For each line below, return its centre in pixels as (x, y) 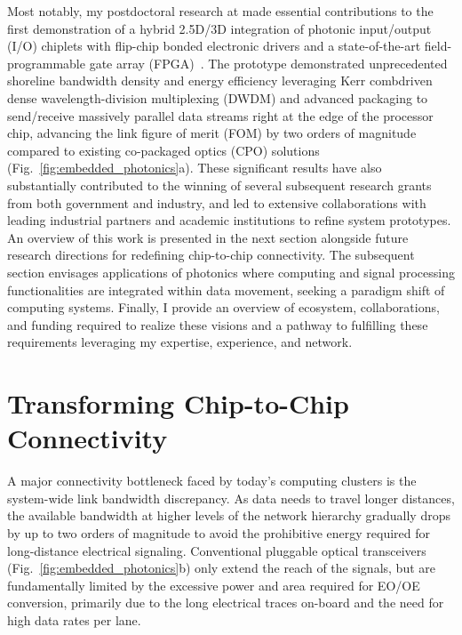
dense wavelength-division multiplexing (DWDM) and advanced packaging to (218, 97)
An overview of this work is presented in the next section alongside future (208, 237)
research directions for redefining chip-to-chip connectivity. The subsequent (211, 255)
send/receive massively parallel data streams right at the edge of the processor (220, 115)
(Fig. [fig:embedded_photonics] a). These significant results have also (195, 168)
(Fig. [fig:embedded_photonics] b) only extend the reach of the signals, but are (221, 568)
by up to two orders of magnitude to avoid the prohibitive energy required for (219, 532)
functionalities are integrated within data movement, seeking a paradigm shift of (226, 289)
